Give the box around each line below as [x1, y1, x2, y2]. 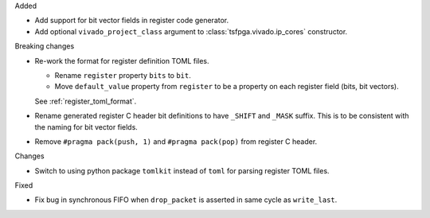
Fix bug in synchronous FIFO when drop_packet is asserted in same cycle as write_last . [34, 195, 338, 204]
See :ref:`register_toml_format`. [34, 96, 137, 106]
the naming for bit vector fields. [34, 122, 139, 131]
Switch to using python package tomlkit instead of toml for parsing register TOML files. [34, 165, 330, 175]
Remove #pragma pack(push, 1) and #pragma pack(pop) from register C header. [34, 136, 318, 146]
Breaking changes [14, 41, 75, 51]
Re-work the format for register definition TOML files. [34, 56, 210, 65]
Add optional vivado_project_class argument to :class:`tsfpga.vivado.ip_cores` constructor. [34, 26, 348, 36]
